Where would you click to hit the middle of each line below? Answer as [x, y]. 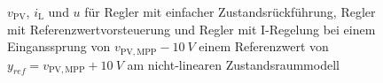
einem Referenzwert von [264, 46]
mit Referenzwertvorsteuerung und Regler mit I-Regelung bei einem [191, 29]
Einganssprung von [59, 46]
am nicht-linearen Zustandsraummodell [233, 64]
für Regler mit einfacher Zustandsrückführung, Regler [230, 11]
